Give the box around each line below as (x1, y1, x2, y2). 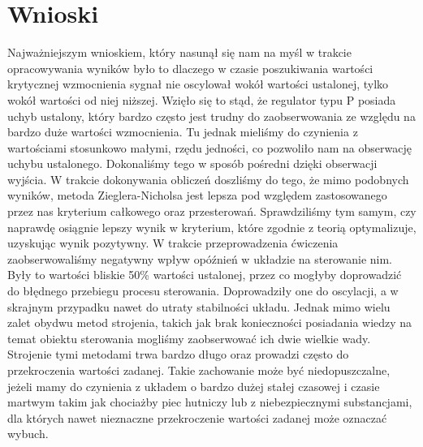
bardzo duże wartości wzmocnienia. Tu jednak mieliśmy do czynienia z (7, 123, 358, 140)
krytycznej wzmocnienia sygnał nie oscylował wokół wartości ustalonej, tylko (7, 75, 389, 92)
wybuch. (7, 425, 49, 442)
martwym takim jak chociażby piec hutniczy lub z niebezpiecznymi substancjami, (7, 393, 412, 410)
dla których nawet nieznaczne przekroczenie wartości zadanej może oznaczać (7, 409, 387, 426)
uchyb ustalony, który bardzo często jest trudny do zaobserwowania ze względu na (7, 107, 416, 124)
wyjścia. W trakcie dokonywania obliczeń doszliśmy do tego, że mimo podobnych (7, 170, 409, 187)
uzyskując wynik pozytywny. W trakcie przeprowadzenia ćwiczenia (7, 234, 339, 251)
